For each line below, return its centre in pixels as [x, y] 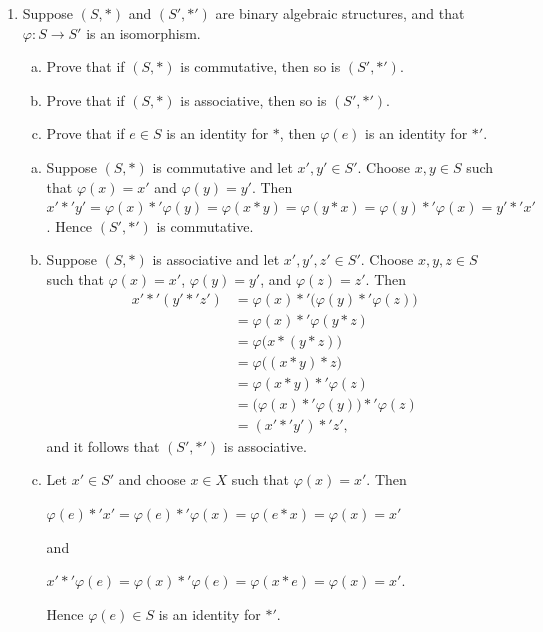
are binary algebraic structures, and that [340, 13]
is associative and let [216, 259]
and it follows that [103, 445]
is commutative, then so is [260, 66]
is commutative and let [222, 166]
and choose [152, 479]
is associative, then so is [253, 99]
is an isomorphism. [143, 32]
